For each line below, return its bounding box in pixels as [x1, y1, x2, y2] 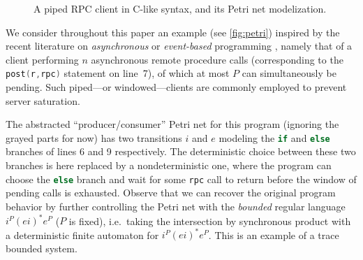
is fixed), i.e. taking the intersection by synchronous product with [68, 213, 351, 227]
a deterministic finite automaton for [6, 227, 159, 242]
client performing [6, 52, 79, 66]
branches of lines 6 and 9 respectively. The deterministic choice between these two [6, 144, 356, 159]
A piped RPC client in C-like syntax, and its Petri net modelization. [34, 1, 327, 15]
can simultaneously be [242, 66, 336, 80]
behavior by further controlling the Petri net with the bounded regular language [6, 198, 346, 213]
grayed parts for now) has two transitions [6, 130, 182, 145]
